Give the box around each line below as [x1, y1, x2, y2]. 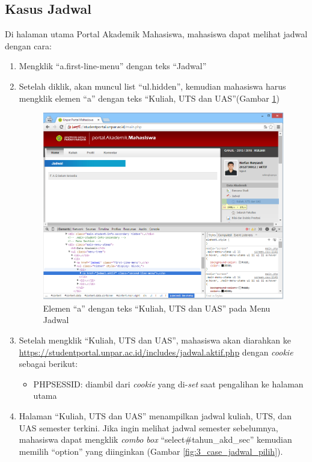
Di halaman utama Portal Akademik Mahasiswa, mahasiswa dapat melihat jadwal [5, 28, 308, 40]
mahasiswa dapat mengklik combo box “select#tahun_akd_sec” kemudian [19, 433, 292, 446]
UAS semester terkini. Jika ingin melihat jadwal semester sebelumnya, [19, 421, 278, 434]
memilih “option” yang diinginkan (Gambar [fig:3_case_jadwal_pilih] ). [19, 445, 283, 457]
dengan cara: [5, 39, 52, 52]
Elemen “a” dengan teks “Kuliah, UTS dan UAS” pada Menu [43, 301, 271, 314]
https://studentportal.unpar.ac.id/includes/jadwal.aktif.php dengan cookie [19, 345, 293, 358]
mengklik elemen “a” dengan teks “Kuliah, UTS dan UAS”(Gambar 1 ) [19, 91, 280, 104]
